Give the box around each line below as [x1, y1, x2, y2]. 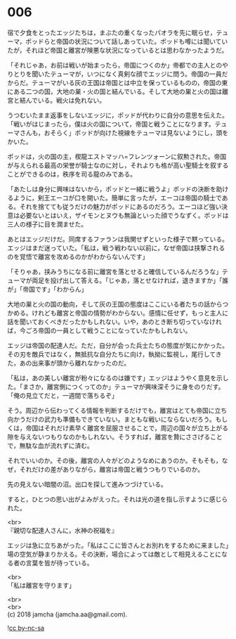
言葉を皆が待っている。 [25, 558, 93, 567]
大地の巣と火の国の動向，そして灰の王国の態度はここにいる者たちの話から [7, 299, 223, 308]
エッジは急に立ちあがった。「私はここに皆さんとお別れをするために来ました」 [7, 541, 229, 549]
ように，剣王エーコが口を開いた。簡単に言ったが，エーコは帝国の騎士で [13, 193, 223, 202]
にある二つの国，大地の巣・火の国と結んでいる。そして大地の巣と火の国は [7, 87, 223, 96]
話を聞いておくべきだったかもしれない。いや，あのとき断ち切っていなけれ [7, 317, 222, 325]
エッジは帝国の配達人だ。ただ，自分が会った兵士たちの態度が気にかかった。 [7, 341, 228, 349]
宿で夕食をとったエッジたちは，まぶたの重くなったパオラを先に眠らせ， [7, 28, 216, 37]
